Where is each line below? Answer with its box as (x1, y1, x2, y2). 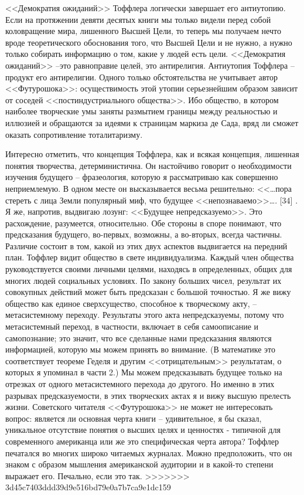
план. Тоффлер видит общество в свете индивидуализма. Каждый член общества (5, 251, 294, 263)
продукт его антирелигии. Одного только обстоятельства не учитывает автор (5, 70, 278, 83)
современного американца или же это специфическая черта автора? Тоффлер (5, 435, 279, 447)
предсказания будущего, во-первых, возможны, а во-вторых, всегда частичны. (5, 228, 282, 240)
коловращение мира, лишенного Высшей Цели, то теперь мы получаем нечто (5, 25, 281, 37)
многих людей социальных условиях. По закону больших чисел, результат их (5, 274, 282, 286)
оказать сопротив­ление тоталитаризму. (5, 128, 143, 140)
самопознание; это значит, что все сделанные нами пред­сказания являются (5, 331, 272, 344)
